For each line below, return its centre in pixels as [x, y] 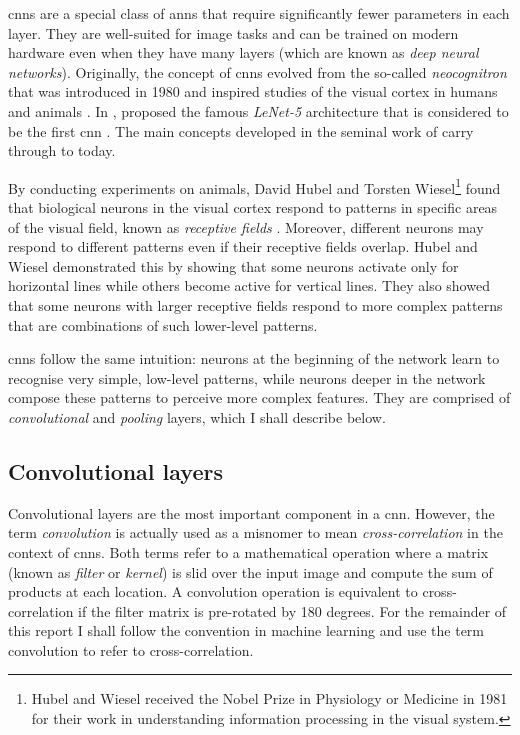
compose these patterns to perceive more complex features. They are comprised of [259, 397]
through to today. [62, 150]
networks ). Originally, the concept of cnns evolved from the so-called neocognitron [257, 71]
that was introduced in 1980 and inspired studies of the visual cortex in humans [253, 91]
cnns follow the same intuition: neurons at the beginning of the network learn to [254, 358]
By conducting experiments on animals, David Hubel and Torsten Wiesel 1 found [254, 186]
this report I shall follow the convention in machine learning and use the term [246, 630]
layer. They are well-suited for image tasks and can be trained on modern [233, 32]
